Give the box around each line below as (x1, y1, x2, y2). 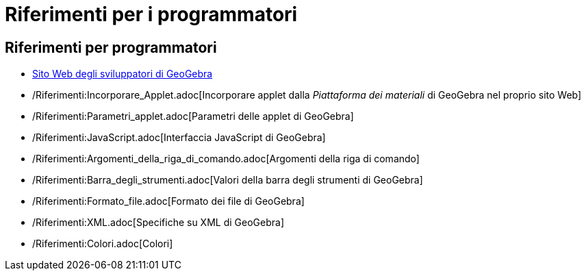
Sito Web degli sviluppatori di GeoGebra (32, 68, 213, 80)
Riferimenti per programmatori (5, 38, 217, 56)
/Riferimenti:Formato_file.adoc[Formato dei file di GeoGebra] (32, 195, 305, 208)
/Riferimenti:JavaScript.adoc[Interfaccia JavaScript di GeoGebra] (32, 131, 326, 144)
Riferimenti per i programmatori (5, 3, 298, 26)
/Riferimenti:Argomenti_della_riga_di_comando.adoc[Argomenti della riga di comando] (32, 153, 420, 165)
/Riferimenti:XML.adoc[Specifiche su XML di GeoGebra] (32, 216, 284, 229)
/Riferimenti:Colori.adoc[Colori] (32, 238, 173, 250)
